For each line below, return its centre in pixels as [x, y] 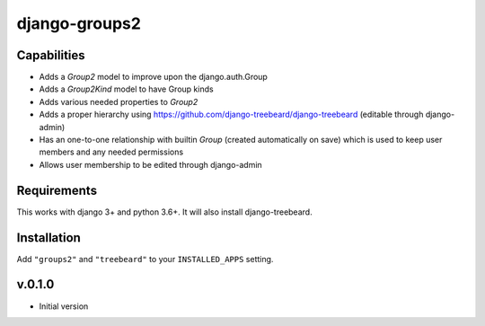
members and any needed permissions [111, 152]
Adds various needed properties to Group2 [119, 101]
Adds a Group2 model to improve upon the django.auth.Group [154, 77]
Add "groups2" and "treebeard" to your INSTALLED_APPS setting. [145, 259]
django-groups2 [79, 23]
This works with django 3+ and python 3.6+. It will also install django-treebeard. [165, 212]
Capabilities [51, 55]
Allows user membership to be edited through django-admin [150, 164]
